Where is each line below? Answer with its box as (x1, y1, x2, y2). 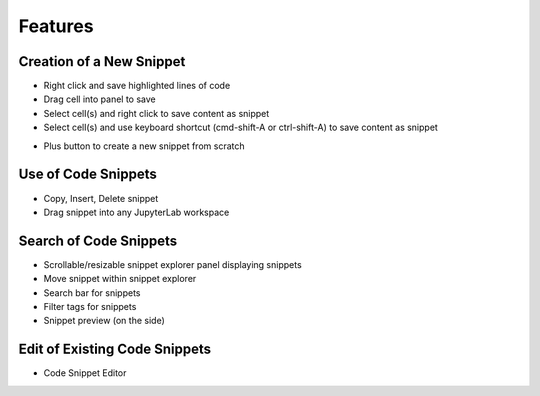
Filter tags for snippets (43, 301, 137, 312)
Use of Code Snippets (18, 166, 157, 183)
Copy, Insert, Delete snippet (43, 192, 159, 204)
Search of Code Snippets (18, 232, 178, 249)
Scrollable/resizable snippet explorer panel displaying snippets (43, 258, 302, 270)
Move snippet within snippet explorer (43, 273, 197, 285)
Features (18, 15, 94, 37)
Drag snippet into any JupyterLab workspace (43, 206, 230, 218)
